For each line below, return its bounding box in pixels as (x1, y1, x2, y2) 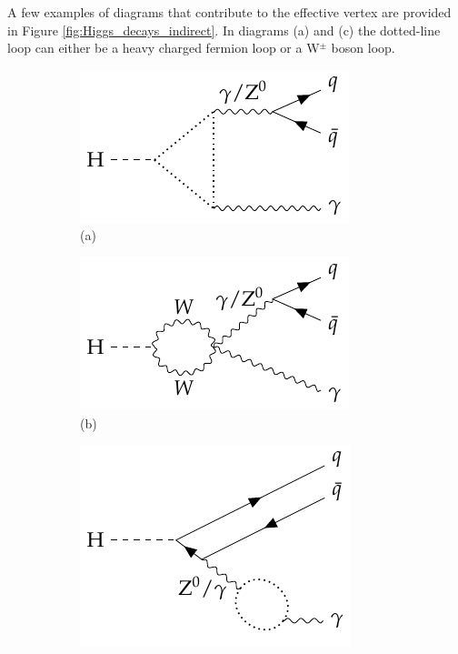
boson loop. (331, 38, 395, 57)
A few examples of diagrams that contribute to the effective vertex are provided (7, 3, 452, 21)
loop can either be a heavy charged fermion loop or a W (7, 38, 320, 57)
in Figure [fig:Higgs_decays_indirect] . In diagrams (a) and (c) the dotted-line (7, 20, 441, 39)
